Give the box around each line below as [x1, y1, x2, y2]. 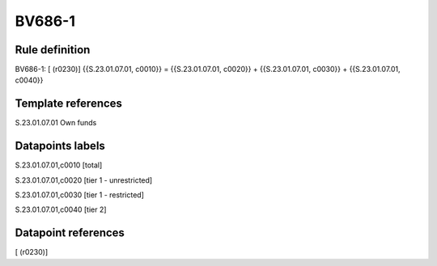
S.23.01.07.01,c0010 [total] [15, 160, 103, 170]
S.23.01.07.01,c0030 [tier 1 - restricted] [15, 190, 145, 200]
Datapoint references [15, 226, 125, 240]
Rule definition [15, 43, 91, 57]
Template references [15, 97, 123, 111]
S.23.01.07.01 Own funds [15, 118, 97, 128]
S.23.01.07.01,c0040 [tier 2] [15, 205, 107, 214]
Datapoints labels [15, 139, 105, 153]
